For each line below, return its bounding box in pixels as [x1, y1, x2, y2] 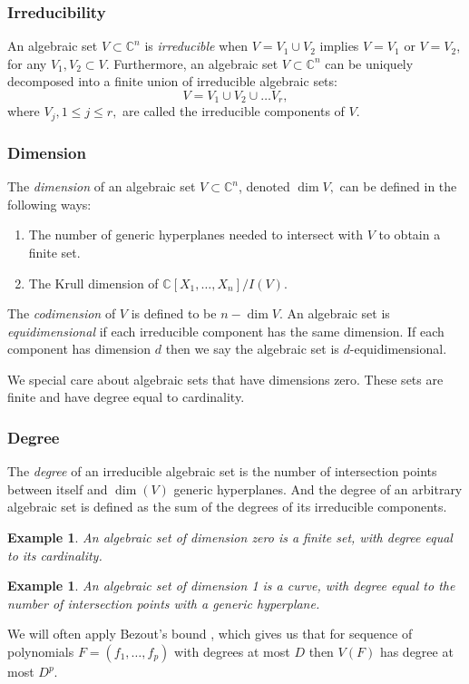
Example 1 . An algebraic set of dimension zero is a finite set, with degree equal [7, 528, 453, 547]
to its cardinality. [7, 545, 103, 564]
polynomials [7, 642, 74, 661]
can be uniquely [325, 54, 414, 73]
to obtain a [378, 225, 441, 244]
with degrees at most [174, 642, 290, 661]
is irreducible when [144, 36, 249, 55]
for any [7, 54, 47, 73]
